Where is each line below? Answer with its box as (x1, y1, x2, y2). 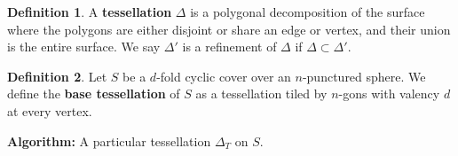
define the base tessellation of (7, 84, 180, 103)
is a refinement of (182, 37, 277, 56)
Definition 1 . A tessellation (7, 3, 172, 20)
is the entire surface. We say (7, 37, 161, 56)
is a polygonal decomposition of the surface (190, 3, 425, 20)
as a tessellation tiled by (195, 84, 328, 103)
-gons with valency (338, 84, 440, 103)
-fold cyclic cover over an (156, 66, 291, 85)
